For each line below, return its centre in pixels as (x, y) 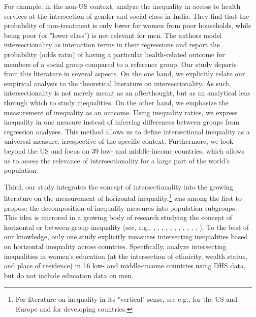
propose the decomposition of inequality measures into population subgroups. (121, 207)
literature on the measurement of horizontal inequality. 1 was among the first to (123, 197)
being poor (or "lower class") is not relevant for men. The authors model (113, 35)
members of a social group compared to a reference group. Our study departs (120, 64)
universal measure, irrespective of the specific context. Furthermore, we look (119, 141)
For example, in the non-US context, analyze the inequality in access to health (122, 6)
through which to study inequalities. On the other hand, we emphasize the (116, 102)
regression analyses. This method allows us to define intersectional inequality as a (127, 131)
